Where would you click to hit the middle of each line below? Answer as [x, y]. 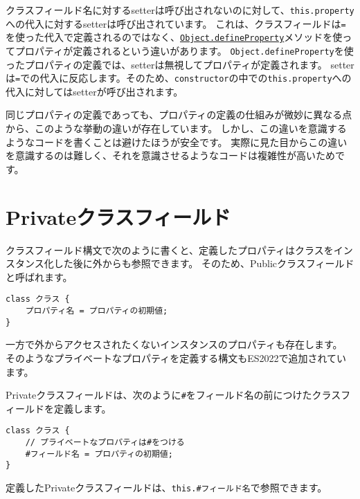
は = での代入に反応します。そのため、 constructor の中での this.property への [179, 78]
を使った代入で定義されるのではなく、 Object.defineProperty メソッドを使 [174, 37]
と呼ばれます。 [39, 276]
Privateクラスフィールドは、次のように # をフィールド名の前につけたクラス [173, 395]
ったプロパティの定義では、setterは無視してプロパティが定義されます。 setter [180, 64]
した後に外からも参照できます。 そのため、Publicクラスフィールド [204, 263]
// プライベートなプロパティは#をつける [105, 442]
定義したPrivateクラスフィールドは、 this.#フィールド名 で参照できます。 [166, 487]
